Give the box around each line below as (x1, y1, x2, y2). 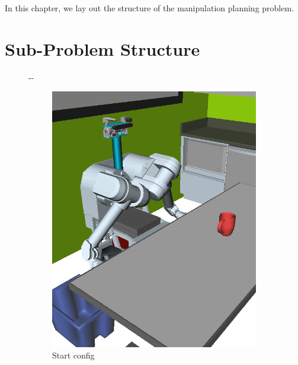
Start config (52, 349, 95, 361)
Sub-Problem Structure (5, 36, 200, 61)
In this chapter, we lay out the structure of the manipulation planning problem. (5, 2, 294, 14)
